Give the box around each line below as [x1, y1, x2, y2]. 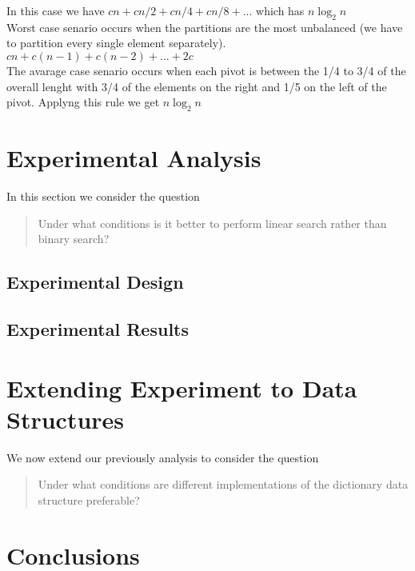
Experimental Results [6, 317, 189, 341]
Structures [6, 402, 125, 435]
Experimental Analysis [6, 142, 261, 174]
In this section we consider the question [6, 188, 200, 205]
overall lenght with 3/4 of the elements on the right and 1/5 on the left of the [6, 78, 387, 94]
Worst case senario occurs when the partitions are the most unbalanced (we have [6, 18, 403, 35]
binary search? [38, 230, 110, 247]
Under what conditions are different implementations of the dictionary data [38, 476, 409, 493]
